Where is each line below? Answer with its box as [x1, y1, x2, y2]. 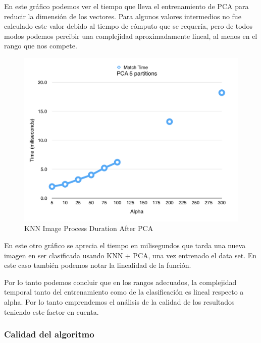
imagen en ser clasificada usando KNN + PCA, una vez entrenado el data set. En [4, 250, 257, 260]
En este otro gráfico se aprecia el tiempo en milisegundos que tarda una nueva [4, 240, 246, 250]
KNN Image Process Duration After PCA [24, 223, 153, 234]
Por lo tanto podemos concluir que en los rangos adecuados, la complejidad [4, 276, 237, 287]
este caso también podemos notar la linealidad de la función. [4, 260, 191, 270]
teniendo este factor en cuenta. [4, 306, 99, 317]
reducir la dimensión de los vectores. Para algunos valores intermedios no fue [4, 11, 241, 21]
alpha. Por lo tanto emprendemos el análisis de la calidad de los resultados [4, 296, 235, 307]
